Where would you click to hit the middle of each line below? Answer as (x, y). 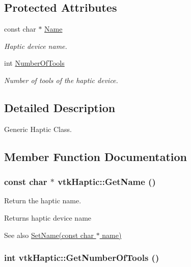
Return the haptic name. (43, 201)
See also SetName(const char (49, 235)
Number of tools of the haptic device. (61, 80)
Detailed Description (60, 107)
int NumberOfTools (34, 63)
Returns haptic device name (48, 217)
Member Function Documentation (96, 156)
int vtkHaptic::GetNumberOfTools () (82, 258)
